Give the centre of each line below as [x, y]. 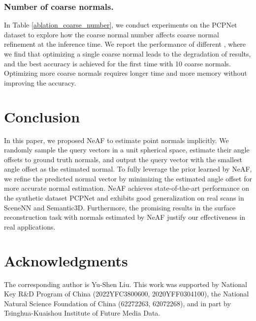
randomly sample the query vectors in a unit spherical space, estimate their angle [127, 150]
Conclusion [42, 116]
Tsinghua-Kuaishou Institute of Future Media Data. [82, 313]
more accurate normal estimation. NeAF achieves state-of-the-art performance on [127, 188]
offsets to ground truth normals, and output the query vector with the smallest [123, 159]
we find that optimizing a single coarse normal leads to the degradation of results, [128, 54]
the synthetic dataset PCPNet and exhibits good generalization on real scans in [124, 198]
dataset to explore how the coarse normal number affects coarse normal [112, 34]
